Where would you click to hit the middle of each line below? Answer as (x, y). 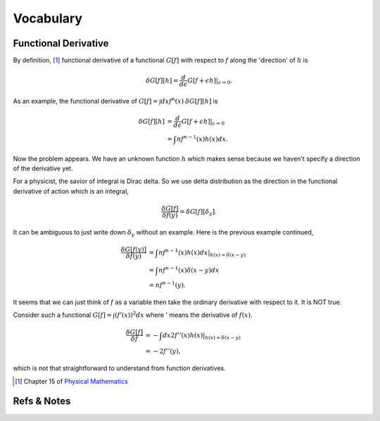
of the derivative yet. (43, 168)
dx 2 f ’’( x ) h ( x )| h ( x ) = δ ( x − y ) (201, 336)
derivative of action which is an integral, (71, 191)
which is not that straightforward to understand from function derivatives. (119, 368)
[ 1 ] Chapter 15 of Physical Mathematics (71, 381)
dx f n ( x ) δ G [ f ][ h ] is (189, 101)
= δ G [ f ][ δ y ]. (198, 213)
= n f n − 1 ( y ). (167, 285)
